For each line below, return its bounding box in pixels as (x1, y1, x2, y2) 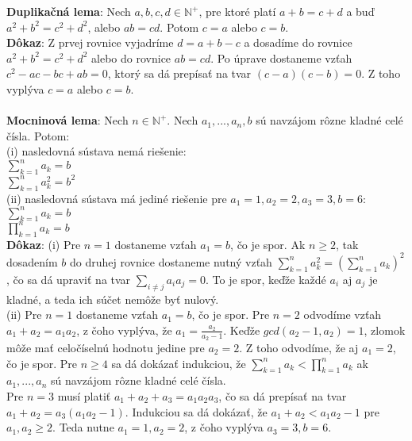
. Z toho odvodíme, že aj (239, 339, 359, 356)
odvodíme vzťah (303, 306, 382, 323)
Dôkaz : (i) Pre (6, 236, 81, 252)
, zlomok (364, 321, 406, 338)
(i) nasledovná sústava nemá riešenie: (6, 143, 187, 159)
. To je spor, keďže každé (206, 270, 326, 287)
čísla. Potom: (6, 127, 70, 144)
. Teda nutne (52, 419, 114, 435)
